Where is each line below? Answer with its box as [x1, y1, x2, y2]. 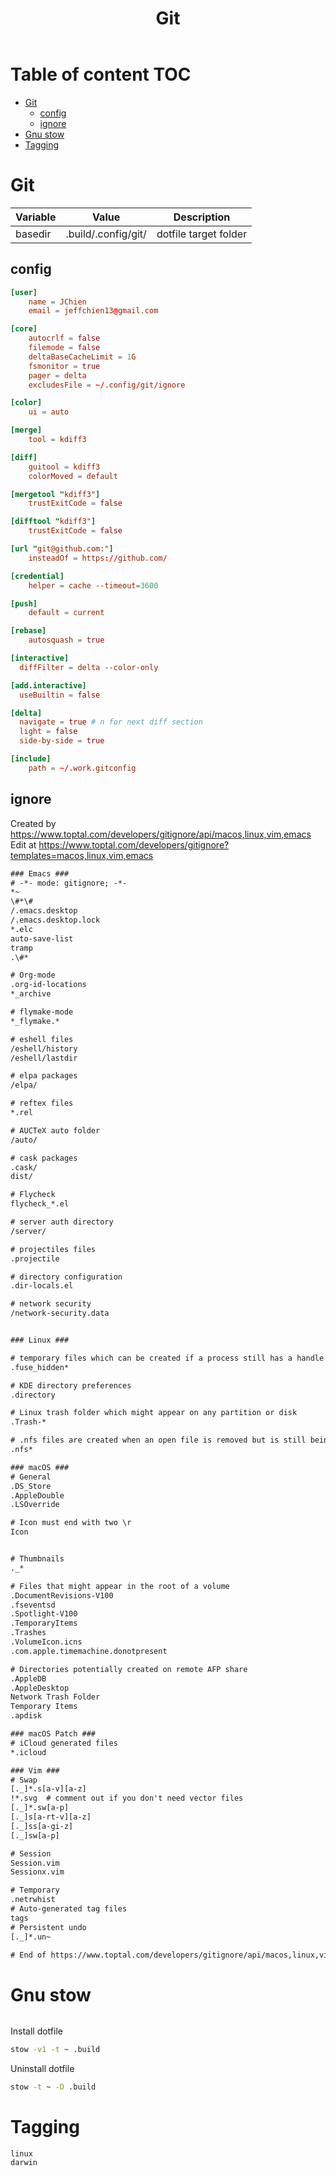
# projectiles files [10, 1244, 97, 1254]
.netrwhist [10, 1895, 56, 1905]
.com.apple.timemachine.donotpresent [10, 1646, 168, 1656]
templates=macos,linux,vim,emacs [10, 849, 154, 861]
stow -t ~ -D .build [10, 2082, 97, 2092]
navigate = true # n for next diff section [19, 717, 203, 727]
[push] [10, 598, 38, 609]
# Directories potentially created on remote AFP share [10, 1664, 248, 1674]
